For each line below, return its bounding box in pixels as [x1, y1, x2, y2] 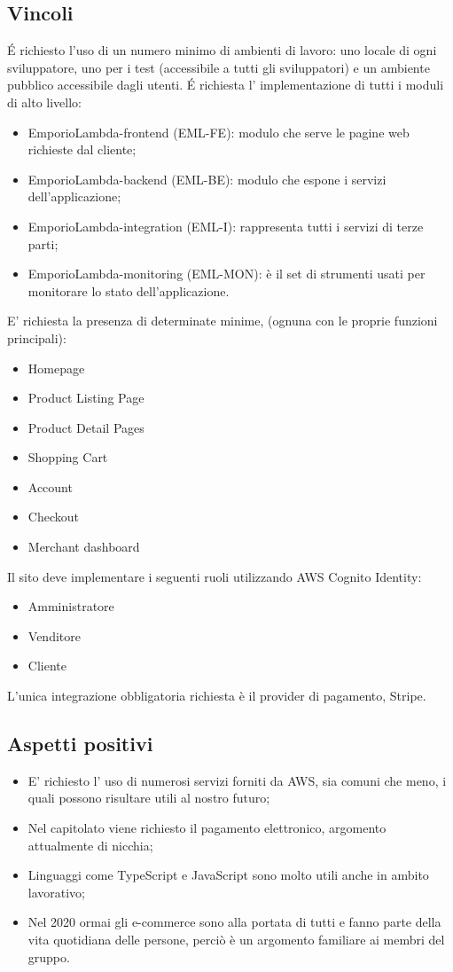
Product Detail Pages [27, 418, 144, 436]
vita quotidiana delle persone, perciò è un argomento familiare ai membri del [27, 930, 445, 948]
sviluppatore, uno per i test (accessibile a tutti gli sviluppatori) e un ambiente [7, 58, 430, 76]
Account [27, 477, 73, 496]
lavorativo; [27, 882, 86, 901]
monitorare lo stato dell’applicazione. [27, 281, 230, 300]
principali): [7, 328, 66, 347]
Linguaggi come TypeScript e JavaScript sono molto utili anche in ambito [27, 866, 429, 884]
